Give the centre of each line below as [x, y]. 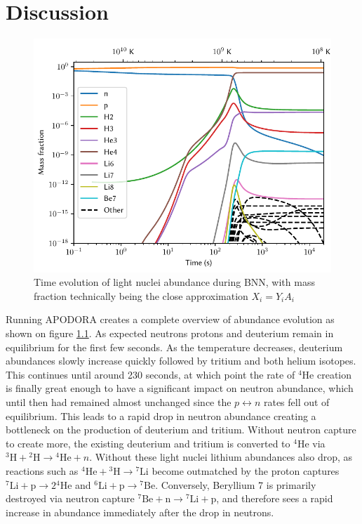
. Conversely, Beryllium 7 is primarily [236, 484]
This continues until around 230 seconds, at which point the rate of [150, 374]
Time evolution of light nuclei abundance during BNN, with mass [174, 282]
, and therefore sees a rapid [275, 498]
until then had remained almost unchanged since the [119, 402]
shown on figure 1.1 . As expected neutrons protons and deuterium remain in [170, 333]
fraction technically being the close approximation [141, 295]
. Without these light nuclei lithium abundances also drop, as [221, 457]
